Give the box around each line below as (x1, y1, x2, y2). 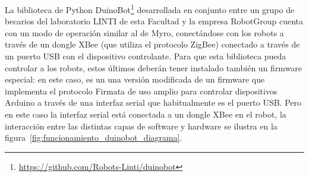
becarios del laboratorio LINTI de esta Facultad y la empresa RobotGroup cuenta (5, 15, 303, 27)
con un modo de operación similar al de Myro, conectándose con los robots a (5, 26, 284, 39)
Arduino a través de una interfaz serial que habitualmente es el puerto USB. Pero (5, 96, 302, 109)
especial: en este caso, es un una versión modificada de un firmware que (5, 73, 265, 86)
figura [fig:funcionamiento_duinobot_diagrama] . (5, 131, 182, 144)
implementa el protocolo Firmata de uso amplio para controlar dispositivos (5, 84, 278, 97)
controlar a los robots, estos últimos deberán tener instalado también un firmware (5, 61, 302, 74)
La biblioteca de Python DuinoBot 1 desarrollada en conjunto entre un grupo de (5, 2, 295, 15)
